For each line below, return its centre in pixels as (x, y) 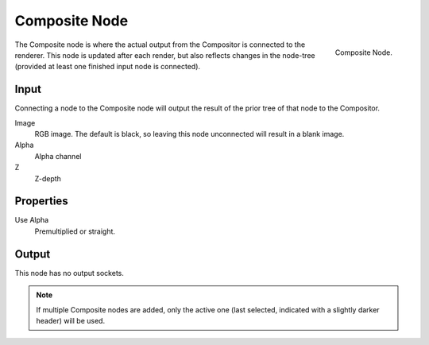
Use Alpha (32, 220)
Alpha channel (58, 156)
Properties (41, 202)
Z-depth (48, 178)
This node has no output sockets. (70, 273)
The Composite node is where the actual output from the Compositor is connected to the (160, 45)
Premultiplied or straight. (75, 231)
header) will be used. (71, 320)
